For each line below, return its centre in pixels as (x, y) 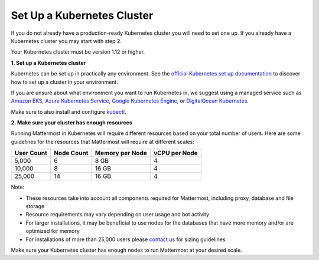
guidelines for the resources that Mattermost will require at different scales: (103, 141)
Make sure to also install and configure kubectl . (69, 111)
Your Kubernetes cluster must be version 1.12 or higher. (78, 52)
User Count (31, 153)
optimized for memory (53, 231)
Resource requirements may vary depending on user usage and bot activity (118, 215)
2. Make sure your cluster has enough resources (71, 123)
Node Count (71, 153)
